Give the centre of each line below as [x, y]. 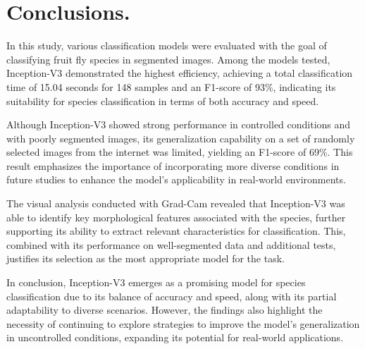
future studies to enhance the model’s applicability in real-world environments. [176, 179]
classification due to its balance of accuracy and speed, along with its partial [172, 296]
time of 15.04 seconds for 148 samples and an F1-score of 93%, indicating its [171, 86]
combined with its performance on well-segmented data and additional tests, [171, 244]
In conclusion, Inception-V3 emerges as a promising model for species [156, 282]
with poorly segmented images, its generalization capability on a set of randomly [181, 138]
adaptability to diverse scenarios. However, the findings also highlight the [165, 310]
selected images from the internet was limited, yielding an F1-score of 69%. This [180, 152]
